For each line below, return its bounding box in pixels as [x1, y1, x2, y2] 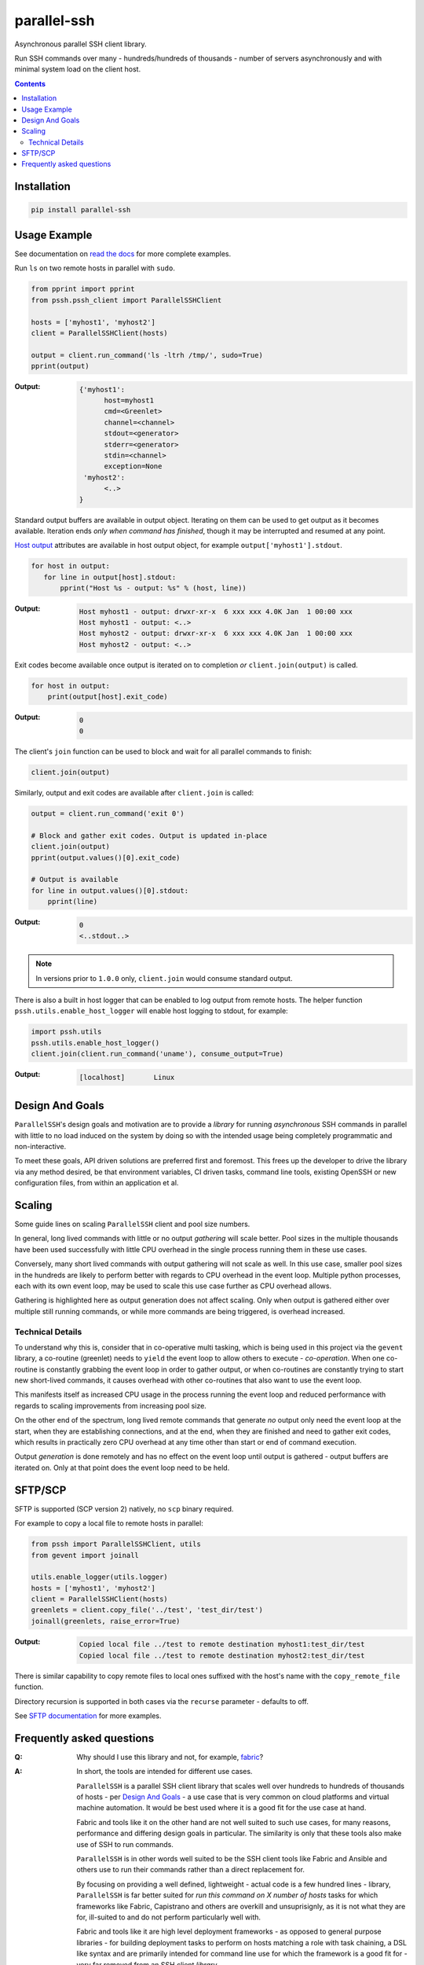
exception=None [104, 462, 163, 471]
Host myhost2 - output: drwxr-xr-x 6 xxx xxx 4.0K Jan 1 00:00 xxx [79, 629, 353, 638]
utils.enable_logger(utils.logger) [31, 1573, 168, 1581]
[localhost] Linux [79, 1073, 175, 1082]
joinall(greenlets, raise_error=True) [31, 1616, 181, 1625]
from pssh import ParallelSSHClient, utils [31, 1540, 202, 1548]
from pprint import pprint [31, 285, 135, 294]
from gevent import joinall [31, 1551, 139, 1559]
